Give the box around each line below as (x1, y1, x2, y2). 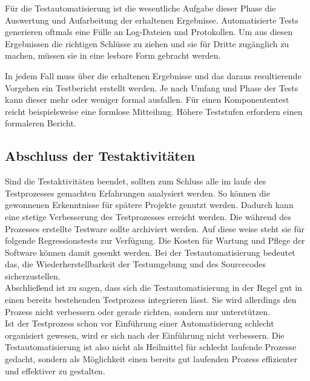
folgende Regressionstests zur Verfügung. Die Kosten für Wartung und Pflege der (5, 234, 305, 247)
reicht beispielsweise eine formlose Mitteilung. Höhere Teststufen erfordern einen (5, 105, 303, 117)
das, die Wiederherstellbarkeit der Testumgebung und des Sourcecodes (5, 258, 266, 270)
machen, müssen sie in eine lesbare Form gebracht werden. (5, 49, 221, 62)
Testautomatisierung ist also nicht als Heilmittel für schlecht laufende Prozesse (5, 340, 297, 353)
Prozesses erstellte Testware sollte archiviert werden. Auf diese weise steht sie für (5, 222, 305, 235)
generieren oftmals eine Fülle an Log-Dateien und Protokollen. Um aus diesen (5, 25, 293, 38)
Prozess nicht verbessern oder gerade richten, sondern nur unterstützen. (5, 305, 271, 317)
